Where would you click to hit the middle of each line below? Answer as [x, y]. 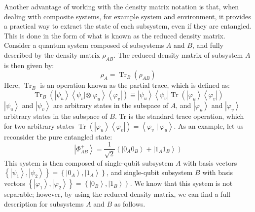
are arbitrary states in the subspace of [110, 105]
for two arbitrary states [39, 125]
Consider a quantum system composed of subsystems [84, 45]
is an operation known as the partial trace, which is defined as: [135, 85]
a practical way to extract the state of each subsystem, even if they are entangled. [128, 26]
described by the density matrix [52, 54]
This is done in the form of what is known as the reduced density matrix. [115, 35]
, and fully [208, 45]
